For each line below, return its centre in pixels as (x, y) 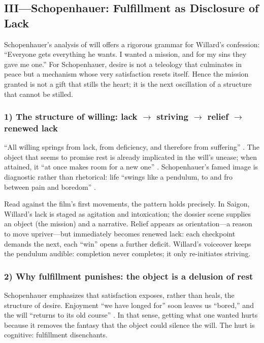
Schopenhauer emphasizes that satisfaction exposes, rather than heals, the (119, 295)
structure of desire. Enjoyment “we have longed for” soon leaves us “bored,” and (129, 305)
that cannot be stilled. (39, 94)
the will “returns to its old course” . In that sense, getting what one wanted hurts (131, 315)
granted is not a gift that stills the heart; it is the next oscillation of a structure (128, 83)
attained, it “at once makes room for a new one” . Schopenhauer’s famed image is (131, 167)
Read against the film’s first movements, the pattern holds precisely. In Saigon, (127, 204)
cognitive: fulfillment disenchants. (56, 335)
